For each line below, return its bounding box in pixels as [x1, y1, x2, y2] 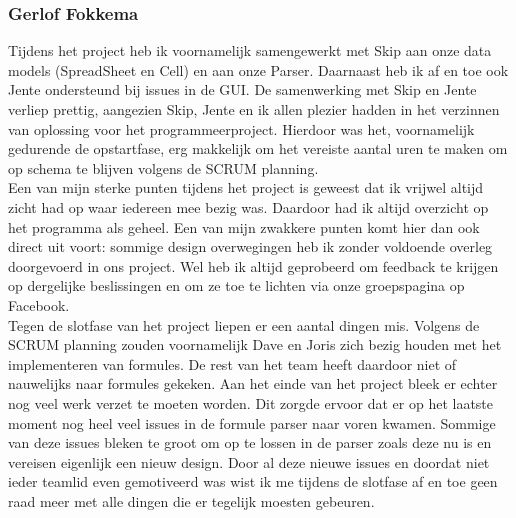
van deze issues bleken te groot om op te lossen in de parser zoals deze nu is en [8, 432, 492, 453]
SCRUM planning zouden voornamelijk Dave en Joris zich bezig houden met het [8, 334, 502, 355]
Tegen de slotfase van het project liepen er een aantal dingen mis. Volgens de [8, 314, 480, 335]
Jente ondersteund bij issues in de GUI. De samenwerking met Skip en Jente [8, 79, 477, 100]
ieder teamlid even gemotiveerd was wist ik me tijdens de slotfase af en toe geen [8, 471, 498, 492]
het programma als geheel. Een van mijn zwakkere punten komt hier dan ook [8, 216, 480, 237]
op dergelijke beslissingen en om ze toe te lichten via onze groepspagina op [8, 275, 465, 296]
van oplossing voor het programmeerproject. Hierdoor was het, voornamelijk [8, 118, 475, 139]
